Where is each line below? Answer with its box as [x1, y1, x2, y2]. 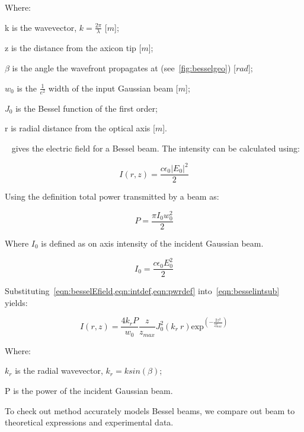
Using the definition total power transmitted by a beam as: [5, 190, 219, 203]
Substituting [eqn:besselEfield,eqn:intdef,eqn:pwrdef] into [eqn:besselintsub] [5, 285, 280, 297]
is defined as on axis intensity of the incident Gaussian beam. [41, 237, 264, 249]
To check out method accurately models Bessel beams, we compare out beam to [5, 404, 295, 417]
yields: [5, 296, 28, 308]
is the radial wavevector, [15, 364, 103, 377]
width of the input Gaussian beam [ [48, 81, 178, 94]
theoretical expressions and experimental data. [5, 416, 174, 428]
